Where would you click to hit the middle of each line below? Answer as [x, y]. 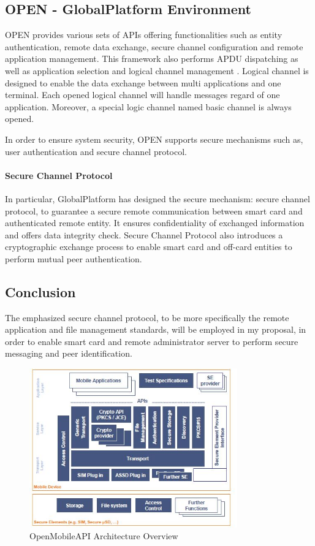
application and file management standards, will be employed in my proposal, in [156, 329]
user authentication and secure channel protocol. [96, 151]
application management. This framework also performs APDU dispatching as [152, 59]
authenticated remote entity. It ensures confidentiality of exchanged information [155, 223]
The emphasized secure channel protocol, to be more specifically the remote [147, 317]
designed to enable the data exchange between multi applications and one [143, 82]
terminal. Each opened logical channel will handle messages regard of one [142, 95]
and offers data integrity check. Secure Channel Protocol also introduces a [144, 234]
